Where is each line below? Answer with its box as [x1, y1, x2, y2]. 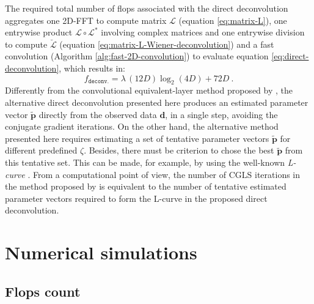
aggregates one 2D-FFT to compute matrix [5, 13, 167, 26]
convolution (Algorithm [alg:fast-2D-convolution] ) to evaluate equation [5, 50, 269, 62]
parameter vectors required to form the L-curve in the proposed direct [5, 191, 268, 204]
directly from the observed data [38, 108, 157, 120]
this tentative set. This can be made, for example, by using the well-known [5, 155, 285, 168]
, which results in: [59, 61, 126, 74]
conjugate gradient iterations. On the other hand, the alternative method [5, 120, 279, 133]
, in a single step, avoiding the [165, 108, 278, 120]
